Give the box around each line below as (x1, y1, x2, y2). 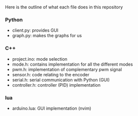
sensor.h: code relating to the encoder (12, 71, 90, 77)
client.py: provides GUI (12, 27, 59, 33)
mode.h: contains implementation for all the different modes (12, 61, 133, 67)
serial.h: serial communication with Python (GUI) (12, 77, 110, 83)
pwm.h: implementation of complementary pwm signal (12, 66, 122, 72)
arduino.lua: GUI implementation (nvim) (12, 105, 92, 111)
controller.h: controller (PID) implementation (12, 82, 101, 88)
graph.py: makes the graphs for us (12, 33, 82, 39)
